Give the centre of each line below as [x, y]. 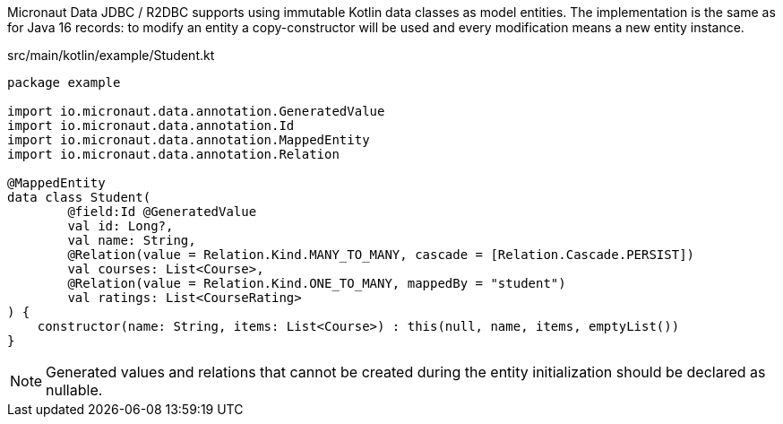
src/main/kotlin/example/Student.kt [111, 55]
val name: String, [132, 240]
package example [64, 82]
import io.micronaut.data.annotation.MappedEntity [189, 140]
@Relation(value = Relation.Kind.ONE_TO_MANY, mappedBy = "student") [317, 283]
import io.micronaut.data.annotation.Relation [173, 154]
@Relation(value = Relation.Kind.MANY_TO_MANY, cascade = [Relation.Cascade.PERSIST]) [381, 255]
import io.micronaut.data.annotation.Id [151, 125]
